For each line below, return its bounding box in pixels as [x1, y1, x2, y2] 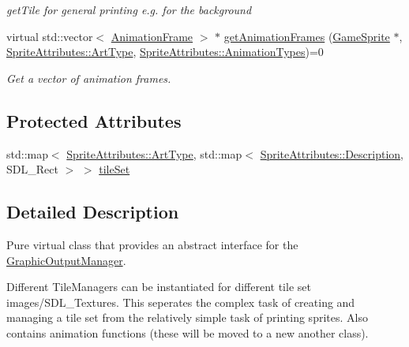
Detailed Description [6, 200, 179, 224]
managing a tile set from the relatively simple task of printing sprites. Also [6, 309, 368, 326]
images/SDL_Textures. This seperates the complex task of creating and [6, 293, 355, 310]
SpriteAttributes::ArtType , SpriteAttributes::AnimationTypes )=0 [6, 43, 324, 60]
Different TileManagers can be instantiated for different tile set [6, 278, 311, 295]
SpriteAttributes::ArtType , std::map [66, 145, 242, 162]
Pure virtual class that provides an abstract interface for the [6, 236, 298, 252]
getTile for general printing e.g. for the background [6, 2, 252, 17]
